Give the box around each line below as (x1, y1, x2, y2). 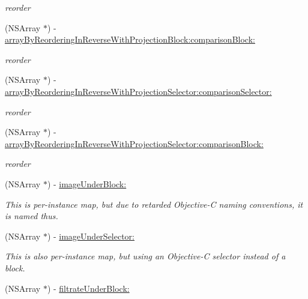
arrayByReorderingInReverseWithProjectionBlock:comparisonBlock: (5, 33, 255, 46)
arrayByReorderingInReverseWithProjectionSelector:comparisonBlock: (5, 137, 264, 149)
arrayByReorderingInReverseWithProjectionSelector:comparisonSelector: (5, 85, 272, 97)
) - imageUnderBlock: (47, 177, 127, 190)
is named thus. (5, 210, 58, 222)
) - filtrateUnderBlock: (47, 282, 130, 294)
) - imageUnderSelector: (47, 229, 135, 242)
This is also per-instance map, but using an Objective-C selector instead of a (5, 250, 286, 262)
